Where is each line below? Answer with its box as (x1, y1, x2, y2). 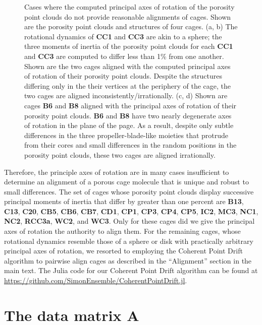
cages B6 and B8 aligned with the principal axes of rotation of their (24, 100, 237, 110)
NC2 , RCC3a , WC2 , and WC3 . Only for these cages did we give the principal (4, 216, 255, 226)
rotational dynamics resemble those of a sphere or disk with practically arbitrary (4, 235, 253, 246)
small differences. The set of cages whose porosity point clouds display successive (4, 186, 254, 197)
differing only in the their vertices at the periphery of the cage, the (24, 80, 231, 91)
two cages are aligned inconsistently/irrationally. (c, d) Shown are (24, 90, 228, 101)
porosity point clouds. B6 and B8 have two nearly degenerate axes (24, 110, 232, 120)
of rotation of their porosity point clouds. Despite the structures (24, 71, 223, 81)
